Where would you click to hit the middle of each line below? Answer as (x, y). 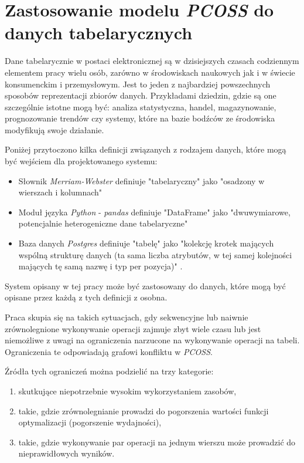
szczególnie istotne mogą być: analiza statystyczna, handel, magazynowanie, (141, 107)
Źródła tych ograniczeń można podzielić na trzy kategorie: (109, 371)
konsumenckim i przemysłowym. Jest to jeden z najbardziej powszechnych (138, 84)
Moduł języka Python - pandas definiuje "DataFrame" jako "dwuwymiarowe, (154, 212)
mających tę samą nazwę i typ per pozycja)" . (100, 266)
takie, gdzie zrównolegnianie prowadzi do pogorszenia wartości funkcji (144, 410)
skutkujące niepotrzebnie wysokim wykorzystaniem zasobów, (127, 391)
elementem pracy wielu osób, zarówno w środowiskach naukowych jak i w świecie (150, 72)
